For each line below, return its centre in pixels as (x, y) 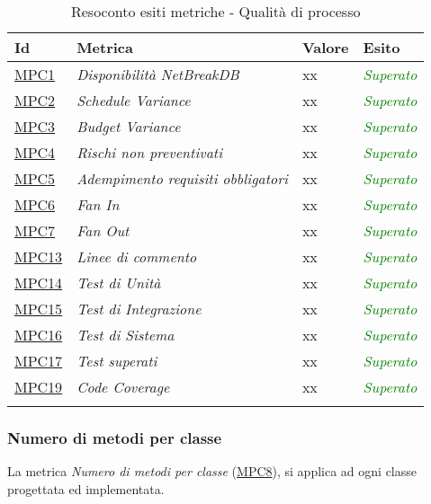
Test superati (117, 361)
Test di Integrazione (139, 309)
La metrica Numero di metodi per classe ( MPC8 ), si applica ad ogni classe (212, 471)
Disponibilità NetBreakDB (158, 74)
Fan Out (103, 230)
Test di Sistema (126, 335)
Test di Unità (119, 283)
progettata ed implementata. (86, 488)
